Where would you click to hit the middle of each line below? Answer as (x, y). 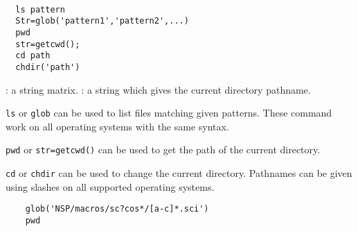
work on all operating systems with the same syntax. (117, 126)
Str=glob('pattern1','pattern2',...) (102, 21)
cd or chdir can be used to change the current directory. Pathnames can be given (179, 173)
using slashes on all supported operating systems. (110, 186)
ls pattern (40, 9)
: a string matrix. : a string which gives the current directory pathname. (158, 89)
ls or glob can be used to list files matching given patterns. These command (169, 113)
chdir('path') (48, 67)
